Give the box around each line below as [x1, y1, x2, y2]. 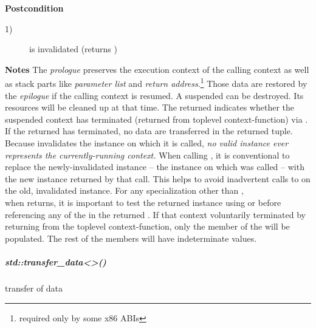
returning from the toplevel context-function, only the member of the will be [5, 220, 290, 233]
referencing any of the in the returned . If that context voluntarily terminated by [5, 208, 306, 220]
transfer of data [5, 281, 63, 294]
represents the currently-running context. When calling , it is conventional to [5, 148, 290, 161]
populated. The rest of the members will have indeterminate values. [5, 231, 257, 244]
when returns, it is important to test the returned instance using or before [5, 196, 281, 208]
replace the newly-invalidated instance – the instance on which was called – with [5, 160, 304, 173]
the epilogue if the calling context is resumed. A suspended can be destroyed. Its [5, 89, 304, 101]
